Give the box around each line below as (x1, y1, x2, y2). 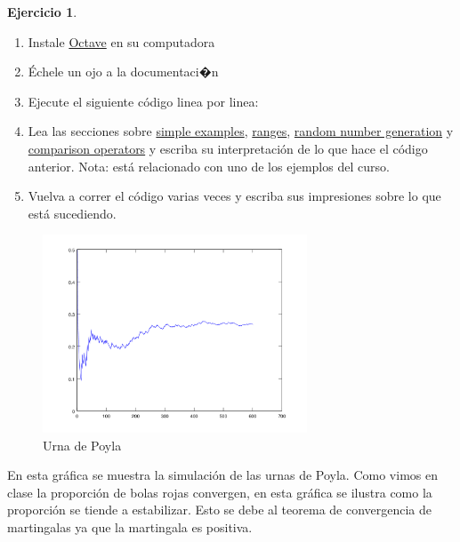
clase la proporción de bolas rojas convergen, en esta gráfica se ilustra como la (7, 482, 432, 501)
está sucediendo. (28, 203, 117, 222)
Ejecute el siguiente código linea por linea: (28, 92, 259, 110)
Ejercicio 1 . (7, 3, 77, 20)
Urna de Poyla (43, 435, 122, 454)
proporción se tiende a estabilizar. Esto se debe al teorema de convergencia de (7, 500, 432, 519)
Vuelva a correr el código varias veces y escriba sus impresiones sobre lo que (28, 187, 441, 205)
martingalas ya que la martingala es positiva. (7, 517, 253, 536)
